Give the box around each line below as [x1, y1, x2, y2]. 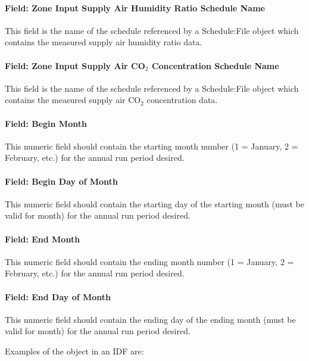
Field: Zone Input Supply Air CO [5, 59, 145, 71]
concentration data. [146, 94, 218, 106]
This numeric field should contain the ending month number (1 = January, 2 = [5, 255, 294, 267]
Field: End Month [5, 232, 80, 245]
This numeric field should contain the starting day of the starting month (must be [5, 197, 304, 210]
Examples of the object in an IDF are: [5, 344, 144, 357]
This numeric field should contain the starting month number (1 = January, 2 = [5, 139, 298, 152]
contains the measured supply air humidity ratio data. [5, 36, 202, 48]
